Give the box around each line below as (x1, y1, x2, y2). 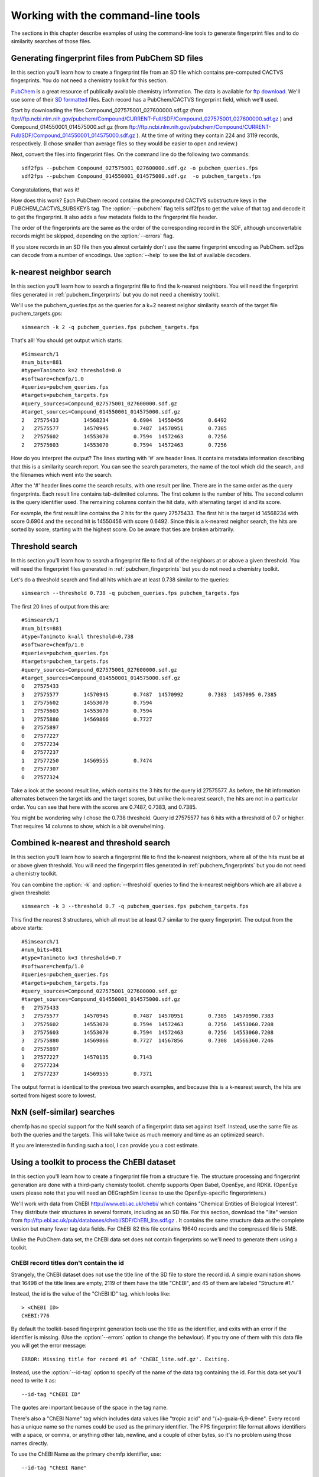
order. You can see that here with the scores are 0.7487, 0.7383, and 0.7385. (11, 803, 197, 811)
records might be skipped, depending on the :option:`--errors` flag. (11, 232, 174, 239)
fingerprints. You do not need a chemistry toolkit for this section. (11, 77, 168, 84)
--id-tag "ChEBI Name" (21, 1464, 87, 1471)
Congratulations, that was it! (11, 186, 80, 193)
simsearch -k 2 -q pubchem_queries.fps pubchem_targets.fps (21, 324, 199, 330)
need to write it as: (11, 1377, 56, 1384)
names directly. (11, 1439, 48, 1447)
